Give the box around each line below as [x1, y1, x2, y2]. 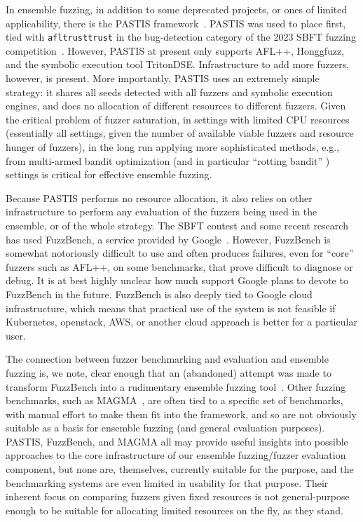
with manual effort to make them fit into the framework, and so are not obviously [6, 406, 357, 421]
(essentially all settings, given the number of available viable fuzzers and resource [6, 126, 354, 140]
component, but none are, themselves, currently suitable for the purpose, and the [6, 462, 354, 476]
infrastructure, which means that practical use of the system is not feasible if [6, 300, 336, 315]
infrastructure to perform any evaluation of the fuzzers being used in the [6, 204, 317, 219]
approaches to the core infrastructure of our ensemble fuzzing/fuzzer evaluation [6, 448, 346, 462]
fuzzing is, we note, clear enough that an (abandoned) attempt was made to [6, 365, 331, 380]
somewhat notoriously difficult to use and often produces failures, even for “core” [6, 246, 354, 260]
